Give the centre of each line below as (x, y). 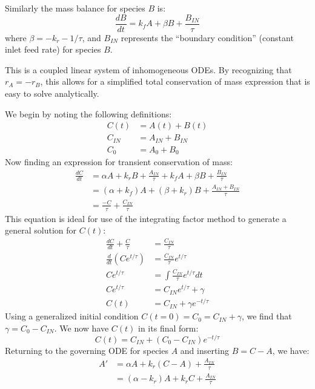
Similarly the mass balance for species (75, 8)
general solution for (41, 230)
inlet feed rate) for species (53, 49)
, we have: (291, 350)
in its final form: (168, 328)
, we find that (267, 316)
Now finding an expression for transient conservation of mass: (119, 162)
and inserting (205, 350)
